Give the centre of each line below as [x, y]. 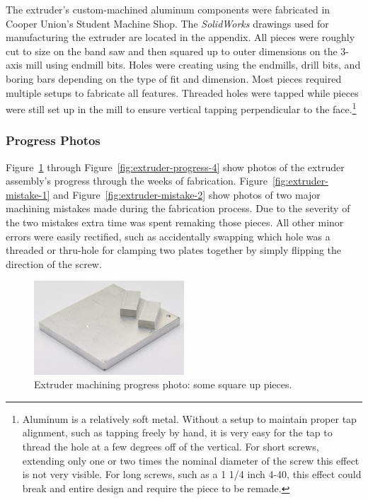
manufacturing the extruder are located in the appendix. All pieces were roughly [180, 37]
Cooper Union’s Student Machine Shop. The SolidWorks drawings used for [167, 23]
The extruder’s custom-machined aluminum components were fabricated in [168, 9]
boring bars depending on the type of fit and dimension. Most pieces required [174, 78]
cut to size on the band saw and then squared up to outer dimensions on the [172, 51]
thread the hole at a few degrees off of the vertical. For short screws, [171, 447]
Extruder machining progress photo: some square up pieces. [163, 384]
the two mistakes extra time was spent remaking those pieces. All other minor [175, 222]
